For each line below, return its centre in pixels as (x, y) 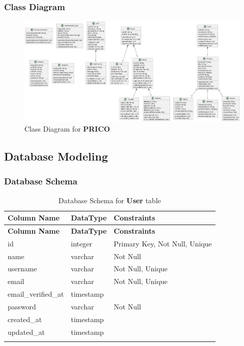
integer (82, 243)
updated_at (26, 332)
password (22, 307)
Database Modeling (56, 156)
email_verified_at (36, 294)
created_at (25, 319)
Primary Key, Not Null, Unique (163, 243)
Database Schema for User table (110, 200)
